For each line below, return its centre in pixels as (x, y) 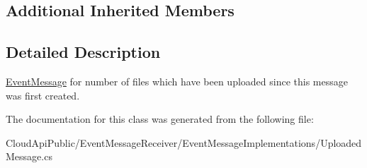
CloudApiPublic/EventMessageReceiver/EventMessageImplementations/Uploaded (184, 142)
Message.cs (29, 156)
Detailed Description (83, 52)
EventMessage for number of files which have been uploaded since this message (177, 81)
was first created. (43, 95)
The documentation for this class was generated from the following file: (160, 119)
